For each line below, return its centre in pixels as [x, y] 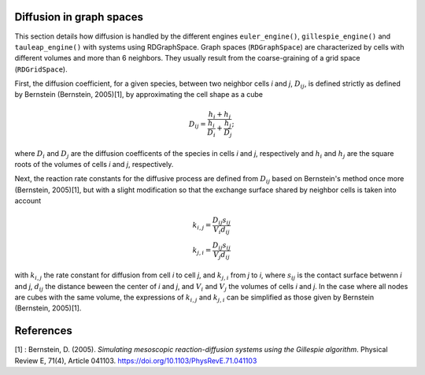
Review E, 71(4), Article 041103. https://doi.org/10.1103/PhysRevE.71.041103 [136, 360]
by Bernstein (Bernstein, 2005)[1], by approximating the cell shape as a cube [139, 95]
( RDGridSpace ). [41, 69]
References [43, 331]
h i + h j [220, 115]
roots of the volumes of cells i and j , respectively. [94, 165]
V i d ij [221, 230]
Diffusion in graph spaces [79, 17]
